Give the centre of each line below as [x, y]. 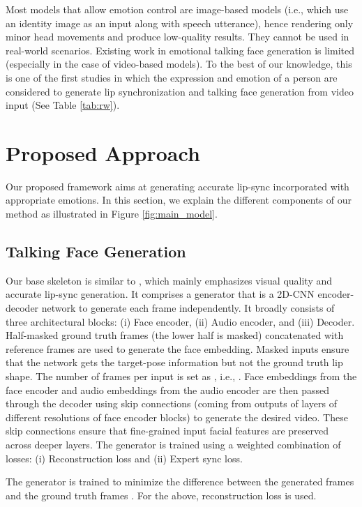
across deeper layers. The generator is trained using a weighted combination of [173, 444]
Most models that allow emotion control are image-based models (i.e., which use [177, 9]
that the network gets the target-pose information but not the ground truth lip [174, 362]
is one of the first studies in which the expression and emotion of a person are [172, 77]
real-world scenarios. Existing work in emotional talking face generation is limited [180, 50]
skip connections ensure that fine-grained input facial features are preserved [167, 431]
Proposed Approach [103, 152]
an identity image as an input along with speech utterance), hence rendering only [180, 23]
